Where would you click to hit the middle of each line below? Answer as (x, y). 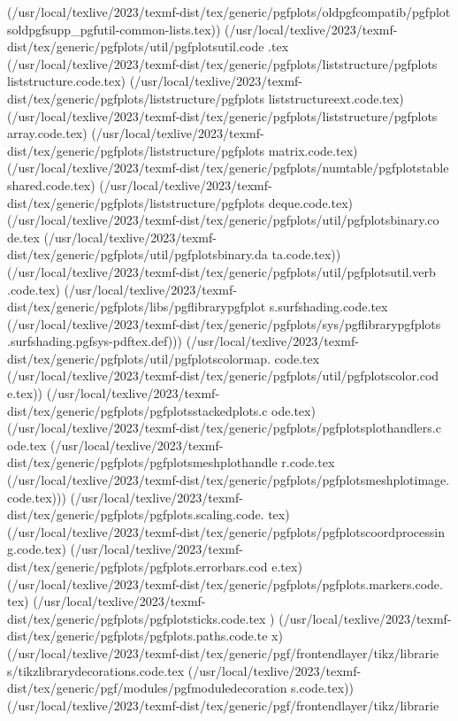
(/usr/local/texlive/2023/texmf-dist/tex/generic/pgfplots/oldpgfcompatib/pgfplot (229, 12)
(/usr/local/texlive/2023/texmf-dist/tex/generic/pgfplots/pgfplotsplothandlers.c (224, 428)
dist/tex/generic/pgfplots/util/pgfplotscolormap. (139, 358)
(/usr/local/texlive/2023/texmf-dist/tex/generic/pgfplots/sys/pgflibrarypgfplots (224, 323)
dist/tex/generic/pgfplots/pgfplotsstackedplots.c (137, 410)
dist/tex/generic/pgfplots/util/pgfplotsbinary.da (137, 254)
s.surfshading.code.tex (328, 307)
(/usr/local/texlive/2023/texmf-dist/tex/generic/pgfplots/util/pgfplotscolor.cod (223, 376)
